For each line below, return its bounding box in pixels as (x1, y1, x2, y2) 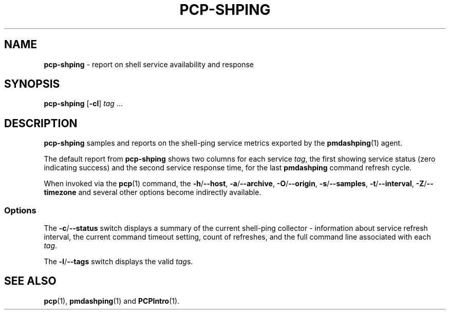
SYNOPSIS (4, 77, 60, 91)
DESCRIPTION (4, 116, 78, 130)
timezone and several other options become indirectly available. (44, 188, 261, 197)
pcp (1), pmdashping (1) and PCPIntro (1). (44, 296, 180, 305)
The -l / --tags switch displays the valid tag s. (44, 257, 193, 266)
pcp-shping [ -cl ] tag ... (44, 99, 123, 108)
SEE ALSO (4, 274, 57, 288)
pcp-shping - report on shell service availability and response (44, 60, 254, 69)
